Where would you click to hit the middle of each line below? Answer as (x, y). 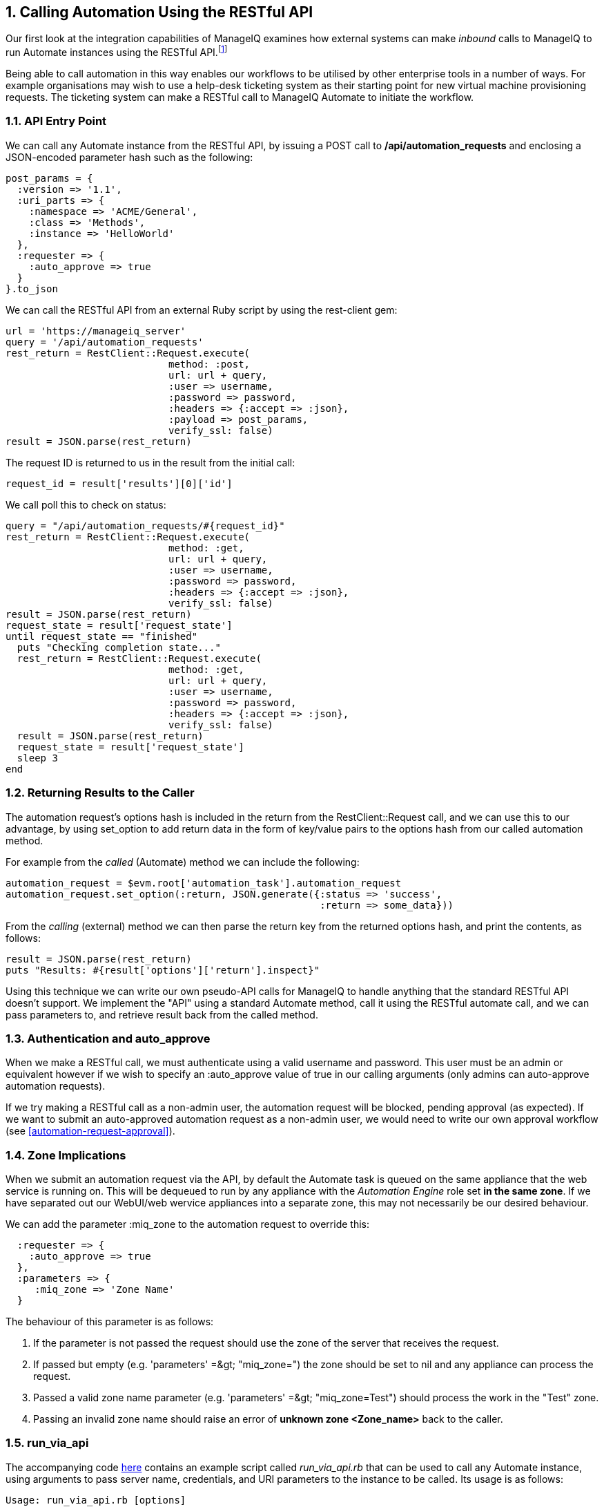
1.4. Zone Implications (66, 1155)
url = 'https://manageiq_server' (96, 331)
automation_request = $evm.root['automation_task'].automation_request (204, 883)
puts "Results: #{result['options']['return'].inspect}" (163, 970)
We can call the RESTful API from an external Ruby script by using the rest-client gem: (202, 310)
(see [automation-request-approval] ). (90, 1131)
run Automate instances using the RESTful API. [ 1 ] (117, 51)
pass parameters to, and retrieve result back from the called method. (162, 1014)
